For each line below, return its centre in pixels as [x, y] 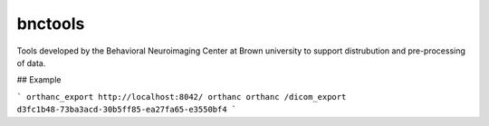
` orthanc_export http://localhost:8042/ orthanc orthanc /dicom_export [182, 97]
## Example [39, 80]
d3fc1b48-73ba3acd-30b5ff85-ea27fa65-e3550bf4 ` [127, 110]
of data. [31, 63]
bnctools [51, 24]
